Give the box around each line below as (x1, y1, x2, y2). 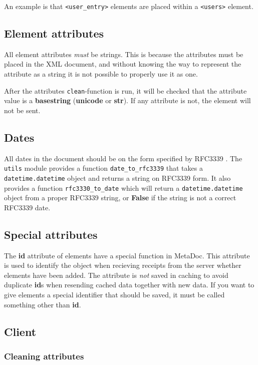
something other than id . (4, 299, 81, 309)
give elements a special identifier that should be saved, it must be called (4, 289, 225, 300)
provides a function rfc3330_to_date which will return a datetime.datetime (4, 182, 243, 193)
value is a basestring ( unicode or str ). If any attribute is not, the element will (4, 95, 251, 106)
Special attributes (4, 226, 98, 242)
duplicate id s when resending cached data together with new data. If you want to (4, 279, 254, 290)
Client (4, 323, 37, 339)
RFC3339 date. (4, 202, 51, 212)
